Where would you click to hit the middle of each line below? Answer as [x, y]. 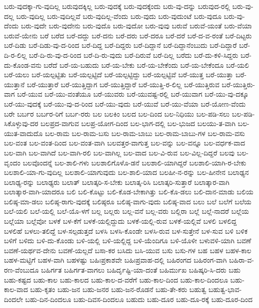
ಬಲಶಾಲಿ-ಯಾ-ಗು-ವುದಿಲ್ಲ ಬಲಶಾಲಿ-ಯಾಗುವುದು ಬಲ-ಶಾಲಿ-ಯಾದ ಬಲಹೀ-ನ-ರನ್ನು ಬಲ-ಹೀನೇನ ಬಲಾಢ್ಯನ [127, 172]
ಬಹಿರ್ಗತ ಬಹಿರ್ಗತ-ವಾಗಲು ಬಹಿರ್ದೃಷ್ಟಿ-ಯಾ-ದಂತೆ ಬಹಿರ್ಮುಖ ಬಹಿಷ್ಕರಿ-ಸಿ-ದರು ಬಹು [141, 270]
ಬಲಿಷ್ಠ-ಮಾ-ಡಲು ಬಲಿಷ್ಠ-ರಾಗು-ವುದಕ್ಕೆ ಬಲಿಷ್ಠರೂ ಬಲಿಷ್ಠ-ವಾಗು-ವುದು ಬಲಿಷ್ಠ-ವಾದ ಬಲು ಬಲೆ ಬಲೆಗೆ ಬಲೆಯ [128, 201]
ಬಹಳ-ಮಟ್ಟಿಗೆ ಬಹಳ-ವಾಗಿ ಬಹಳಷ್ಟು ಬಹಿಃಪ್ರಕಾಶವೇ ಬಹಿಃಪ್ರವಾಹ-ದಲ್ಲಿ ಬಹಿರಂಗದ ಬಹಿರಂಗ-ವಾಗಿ [116, 260]
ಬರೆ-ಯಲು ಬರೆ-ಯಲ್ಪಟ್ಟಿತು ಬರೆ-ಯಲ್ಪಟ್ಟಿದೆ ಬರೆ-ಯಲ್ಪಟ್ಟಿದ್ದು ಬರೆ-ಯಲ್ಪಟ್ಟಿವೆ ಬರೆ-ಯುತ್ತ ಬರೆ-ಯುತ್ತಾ [119, 75]
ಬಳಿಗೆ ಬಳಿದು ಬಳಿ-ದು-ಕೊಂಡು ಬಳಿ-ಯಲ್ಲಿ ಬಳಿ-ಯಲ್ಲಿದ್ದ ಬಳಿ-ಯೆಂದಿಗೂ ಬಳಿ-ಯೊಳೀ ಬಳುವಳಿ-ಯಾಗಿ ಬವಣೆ [128, 240]
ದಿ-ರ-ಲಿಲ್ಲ [15, 55]
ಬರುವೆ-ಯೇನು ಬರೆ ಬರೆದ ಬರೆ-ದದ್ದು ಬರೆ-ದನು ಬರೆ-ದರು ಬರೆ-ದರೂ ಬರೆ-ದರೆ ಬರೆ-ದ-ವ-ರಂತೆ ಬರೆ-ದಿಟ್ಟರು [128, 35]
